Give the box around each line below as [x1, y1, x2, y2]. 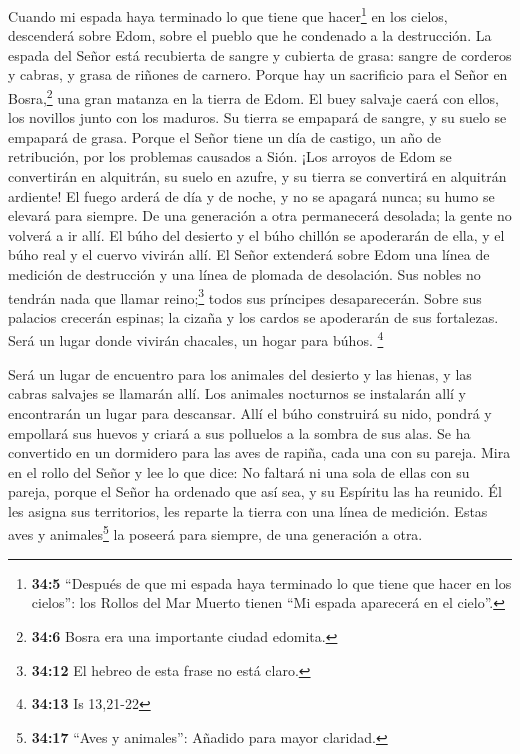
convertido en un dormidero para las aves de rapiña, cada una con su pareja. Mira [8, 442, 511, 463]
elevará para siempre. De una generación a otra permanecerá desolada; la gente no [8, 205, 512, 226]
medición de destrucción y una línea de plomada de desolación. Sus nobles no [8, 264, 481, 285]
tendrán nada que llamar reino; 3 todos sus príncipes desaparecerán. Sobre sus [8, 284, 482, 308]
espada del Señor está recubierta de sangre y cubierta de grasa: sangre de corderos [8, 44, 512, 65]
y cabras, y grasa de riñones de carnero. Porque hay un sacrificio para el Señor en [8, 64, 508, 85]
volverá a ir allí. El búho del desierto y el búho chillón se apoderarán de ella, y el [8, 224, 505, 245]
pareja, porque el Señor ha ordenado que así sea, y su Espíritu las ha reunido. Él [8, 481, 502, 502]
